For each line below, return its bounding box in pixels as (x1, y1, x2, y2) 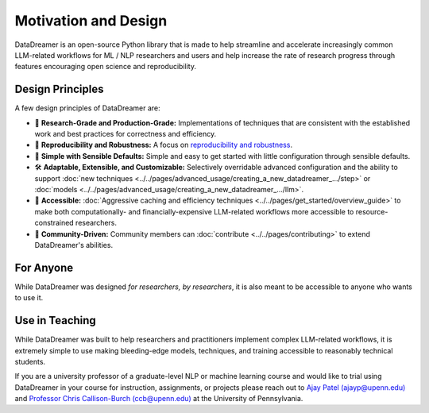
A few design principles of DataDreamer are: (14, 103, 160, 113)
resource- (355, 206, 388, 216)
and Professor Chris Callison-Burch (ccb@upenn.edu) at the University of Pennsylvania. (14, 394, 303, 403)
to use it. (14, 293, 44, 303)
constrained (34, 218, 75, 228)
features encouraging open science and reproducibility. (14, 62, 196, 71)
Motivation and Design (14, 12, 168, 29)
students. (14, 357, 46, 366)
